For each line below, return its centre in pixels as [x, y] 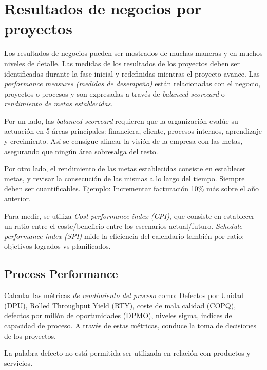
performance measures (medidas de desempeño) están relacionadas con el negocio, [132, 84]
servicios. [18, 363]
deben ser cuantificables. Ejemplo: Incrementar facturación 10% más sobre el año [132, 188]
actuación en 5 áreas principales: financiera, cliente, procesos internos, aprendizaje [133, 131]
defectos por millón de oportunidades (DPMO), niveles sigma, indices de [118, 315]
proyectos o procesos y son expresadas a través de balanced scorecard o [115, 93]
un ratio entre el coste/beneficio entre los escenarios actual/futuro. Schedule [123, 226]
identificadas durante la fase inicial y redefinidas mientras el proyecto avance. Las [132, 73]
